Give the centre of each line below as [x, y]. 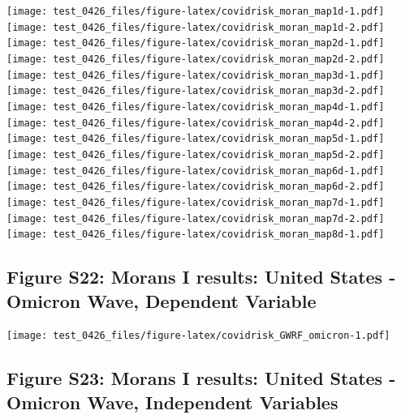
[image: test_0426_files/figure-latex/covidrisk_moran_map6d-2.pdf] [196, 187]
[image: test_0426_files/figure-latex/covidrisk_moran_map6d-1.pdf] [196, 171]
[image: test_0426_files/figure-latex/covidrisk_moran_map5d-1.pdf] [196, 139]
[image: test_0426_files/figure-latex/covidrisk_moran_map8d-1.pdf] [196, 235]
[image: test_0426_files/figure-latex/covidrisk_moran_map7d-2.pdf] [196, 218]
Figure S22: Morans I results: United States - [201, 277]
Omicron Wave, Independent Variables [172, 402]
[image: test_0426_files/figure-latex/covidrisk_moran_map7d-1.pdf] [196, 202]
